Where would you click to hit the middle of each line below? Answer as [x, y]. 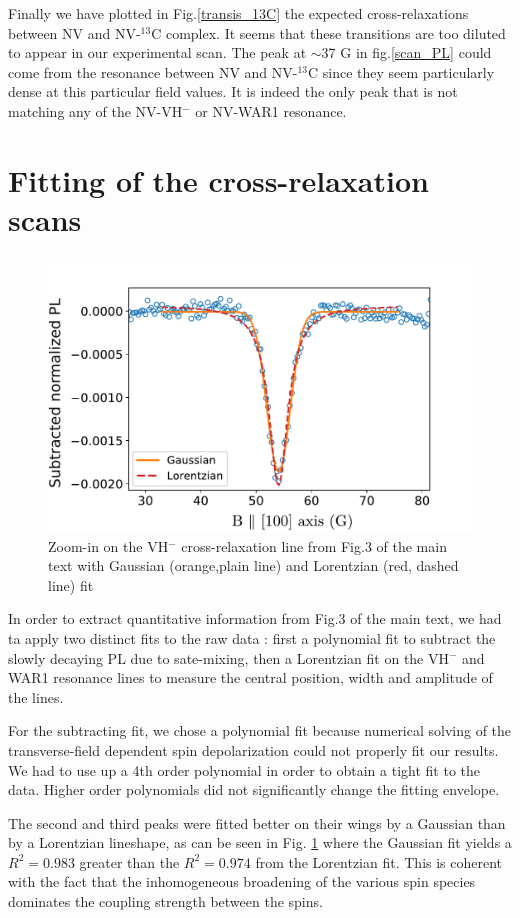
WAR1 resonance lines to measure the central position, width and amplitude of [250, 677]
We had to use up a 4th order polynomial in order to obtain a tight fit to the [244, 769]
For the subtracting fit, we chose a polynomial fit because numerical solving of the [260, 730]
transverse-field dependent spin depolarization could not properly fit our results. [253, 749]
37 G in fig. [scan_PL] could [406, 52]
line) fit [71, 584]
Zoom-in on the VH [108, 545]
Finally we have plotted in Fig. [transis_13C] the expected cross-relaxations [238, 13]
